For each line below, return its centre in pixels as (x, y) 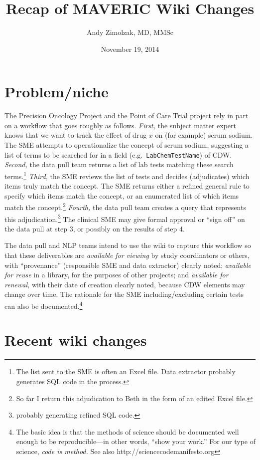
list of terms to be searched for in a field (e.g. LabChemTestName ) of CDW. (118, 154)
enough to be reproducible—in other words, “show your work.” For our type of (136, 441)
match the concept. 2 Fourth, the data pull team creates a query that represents (125, 206)
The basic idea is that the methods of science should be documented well (128, 431)
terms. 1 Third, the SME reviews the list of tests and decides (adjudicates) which (127, 175)
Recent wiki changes (76, 340)
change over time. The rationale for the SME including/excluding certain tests (124, 294)
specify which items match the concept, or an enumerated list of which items (122, 195)
